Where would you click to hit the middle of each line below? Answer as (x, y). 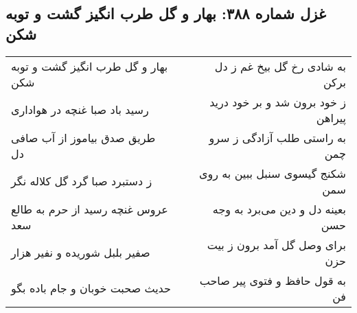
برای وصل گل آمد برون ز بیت (276, 244)
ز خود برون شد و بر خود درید (278, 102)
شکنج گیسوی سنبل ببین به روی (272, 173)
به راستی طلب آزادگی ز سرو (277, 137)
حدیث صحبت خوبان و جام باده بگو (91, 288)
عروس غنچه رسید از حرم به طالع (90, 209)
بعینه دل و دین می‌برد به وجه (279, 209)
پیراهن (331, 117)
